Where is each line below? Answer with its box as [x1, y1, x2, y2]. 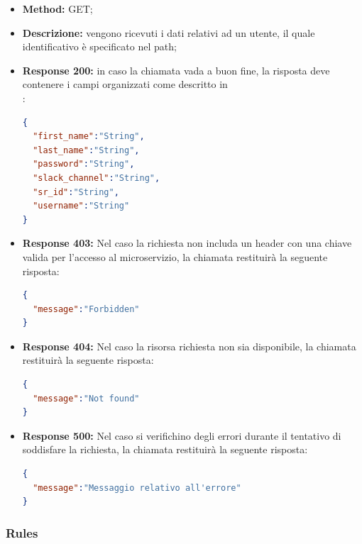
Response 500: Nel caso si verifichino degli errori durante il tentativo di [22, 428, 341, 443]
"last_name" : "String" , [33, 145, 140, 155]
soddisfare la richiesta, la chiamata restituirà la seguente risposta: [22, 442, 308, 457]
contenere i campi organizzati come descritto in [22, 77, 228, 91]
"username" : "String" [33, 201, 130, 211]
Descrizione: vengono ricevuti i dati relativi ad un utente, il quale [22, 25, 315, 40]
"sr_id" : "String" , [33, 187, 119, 197]
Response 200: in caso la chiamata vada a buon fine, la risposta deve [22, 62, 330, 77]
